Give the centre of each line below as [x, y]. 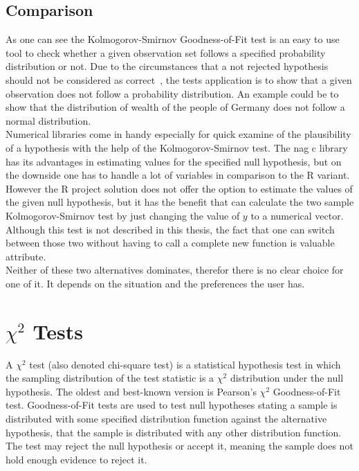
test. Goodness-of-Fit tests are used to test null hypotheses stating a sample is [172, 405]
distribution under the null [287, 378]
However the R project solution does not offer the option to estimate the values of [179, 188]
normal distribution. [48, 120]
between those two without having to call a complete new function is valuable [170, 243]
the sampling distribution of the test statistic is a [110, 378]
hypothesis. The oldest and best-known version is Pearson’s [131, 391]
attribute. [26, 256]
